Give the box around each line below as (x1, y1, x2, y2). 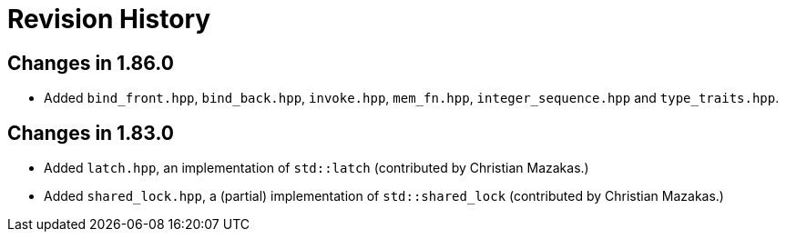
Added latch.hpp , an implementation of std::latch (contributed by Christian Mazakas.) (44, 160, 589, 176)
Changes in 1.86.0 (7, 51, 174, 75)
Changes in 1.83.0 (7, 121, 174, 144)
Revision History (7, 4, 211, 35)
